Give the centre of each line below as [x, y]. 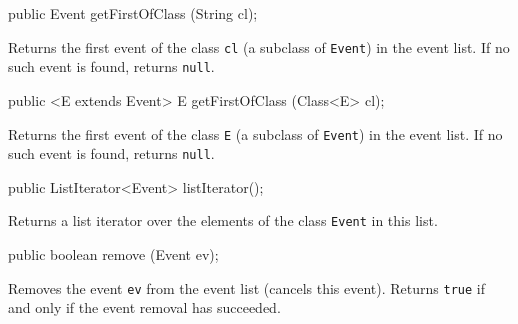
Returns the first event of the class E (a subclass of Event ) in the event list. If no [255, 133]
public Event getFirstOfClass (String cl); [133, 13]
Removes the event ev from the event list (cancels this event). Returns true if [246, 287]
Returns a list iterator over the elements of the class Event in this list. [223, 220]
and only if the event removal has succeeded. [144, 307]
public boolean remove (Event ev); [113, 254]
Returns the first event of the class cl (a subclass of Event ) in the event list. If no [259, 46]
